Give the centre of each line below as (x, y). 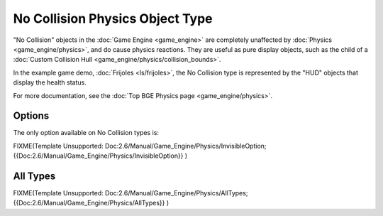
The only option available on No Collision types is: (86, 133)
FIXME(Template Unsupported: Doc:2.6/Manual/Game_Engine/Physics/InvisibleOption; (140, 146)
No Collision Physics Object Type (113, 18)
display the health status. (50, 82)
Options (31, 116)
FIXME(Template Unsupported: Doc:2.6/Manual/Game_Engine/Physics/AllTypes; (131, 193)
